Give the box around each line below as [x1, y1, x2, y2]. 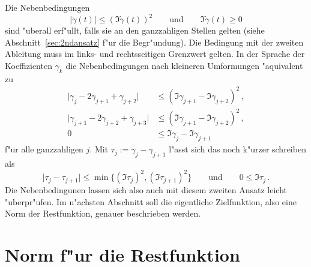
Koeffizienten [5, 59, 52, 71]
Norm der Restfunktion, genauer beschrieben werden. [5, 207, 201, 220]
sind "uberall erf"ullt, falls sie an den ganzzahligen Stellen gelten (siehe [5, 24, 265, 37]
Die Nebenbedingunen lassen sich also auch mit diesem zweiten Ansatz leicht [5, 184, 287, 196]
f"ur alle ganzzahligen [5, 143, 83, 155]
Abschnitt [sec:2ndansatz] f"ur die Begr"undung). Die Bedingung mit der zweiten [5, 35, 304, 48]
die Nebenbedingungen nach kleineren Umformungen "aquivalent [65, 59, 303, 71]
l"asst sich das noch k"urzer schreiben [169, 143, 306, 155]
